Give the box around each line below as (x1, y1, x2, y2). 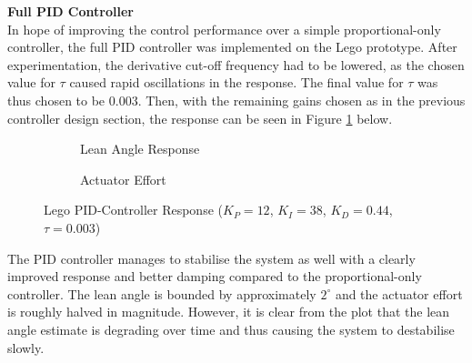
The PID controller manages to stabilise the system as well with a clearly (7, 248, 416, 267)
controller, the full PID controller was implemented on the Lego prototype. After (7, 37, 457, 56)
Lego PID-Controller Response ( (44, 200, 223, 219)
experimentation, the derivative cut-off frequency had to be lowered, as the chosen (7, 55, 465, 74)
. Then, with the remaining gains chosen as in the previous (137, 90, 466, 109)
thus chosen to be (7, 90, 105, 109)
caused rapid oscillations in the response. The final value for (69, 73, 404, 92)
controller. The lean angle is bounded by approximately (7, 284, 316, 303)
